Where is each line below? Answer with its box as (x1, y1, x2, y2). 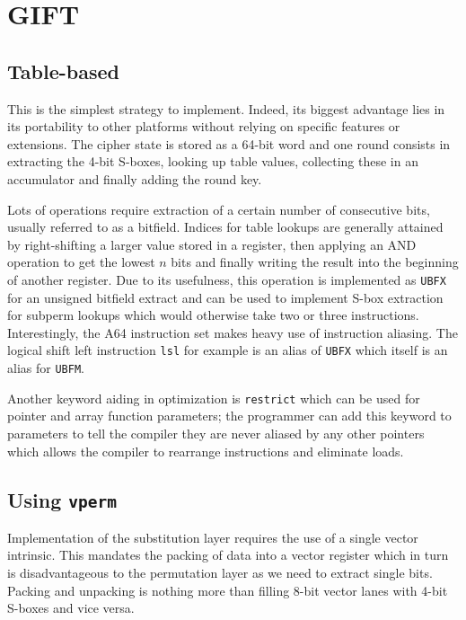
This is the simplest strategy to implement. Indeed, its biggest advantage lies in (7, 99, 445, 118)
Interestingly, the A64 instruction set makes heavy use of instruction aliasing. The (7, 323, 458, 341)
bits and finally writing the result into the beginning (171, 252, 459, 271)
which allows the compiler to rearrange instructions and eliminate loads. (7, 441, 404, 460)
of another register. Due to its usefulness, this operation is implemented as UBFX (7, 270, 446, 288)
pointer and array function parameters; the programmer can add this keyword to (7, 406, 452, 425)
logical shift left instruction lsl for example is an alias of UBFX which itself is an (7, 341, 448, 359)
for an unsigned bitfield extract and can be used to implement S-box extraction (7, 288, 444, 306)
